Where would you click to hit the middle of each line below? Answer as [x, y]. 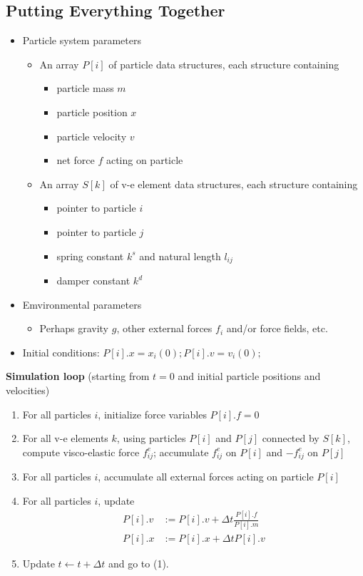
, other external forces [164, 328]
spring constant [90, 256]
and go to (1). [138, 564]
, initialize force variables [152, 414]
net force [76, 160]
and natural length [180, 256]
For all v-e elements [65, 438]
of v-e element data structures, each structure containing [234, 184]
